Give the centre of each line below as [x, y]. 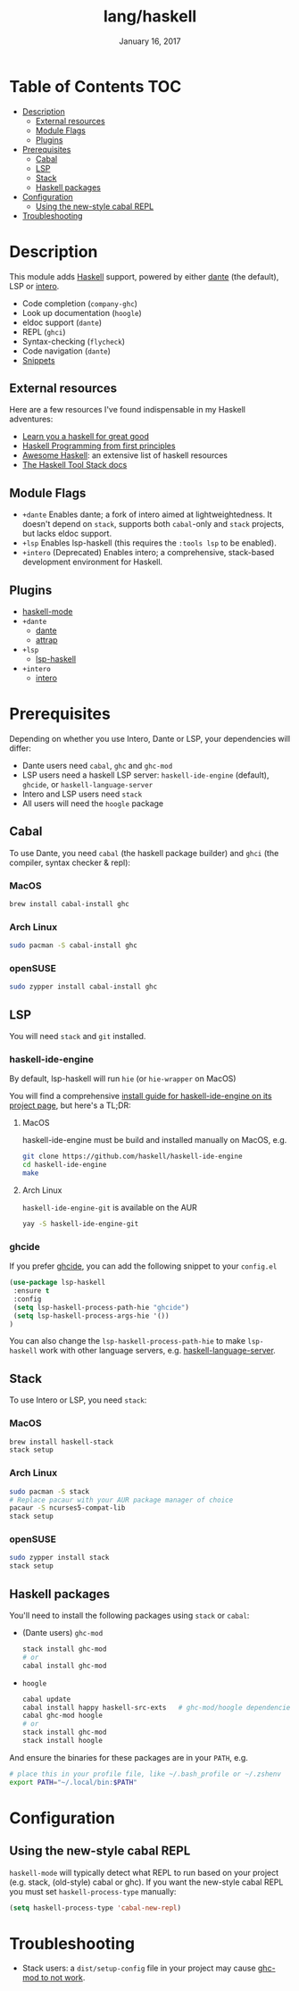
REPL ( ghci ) [44, 331]
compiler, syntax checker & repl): [70, 862]
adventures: [31, 419]
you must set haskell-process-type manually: [93, 1891]
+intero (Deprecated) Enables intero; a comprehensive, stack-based [148, 553]
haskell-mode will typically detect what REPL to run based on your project [144, 1872]
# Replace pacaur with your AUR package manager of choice [121, 1500]
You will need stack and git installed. [78, 1037]
